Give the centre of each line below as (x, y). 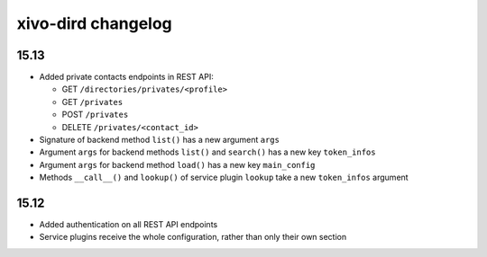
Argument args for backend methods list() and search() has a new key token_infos (207, 152)
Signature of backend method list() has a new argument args (159, 140)
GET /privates (92, 102)
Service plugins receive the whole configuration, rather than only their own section (193, 237)
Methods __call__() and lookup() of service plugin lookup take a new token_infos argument (224, 177)
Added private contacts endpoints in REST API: (126, 77)
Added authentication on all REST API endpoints (129, 225)
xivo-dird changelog (95, 23)
